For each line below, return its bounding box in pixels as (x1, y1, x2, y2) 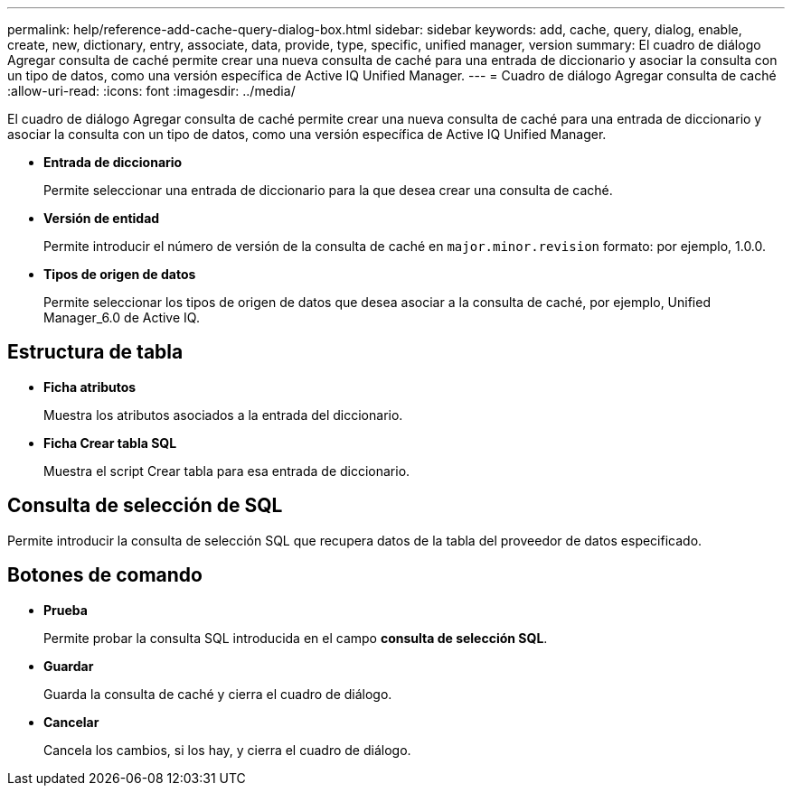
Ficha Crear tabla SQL (43, 434, 177, 451)
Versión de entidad (43, 210, 160, 226)
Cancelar (43, 714, 99, 730)
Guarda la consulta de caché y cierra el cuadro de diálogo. (43, 686, 392, 702)
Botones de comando (7, 564, 203, 587)
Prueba (43, 602, 88, 618)
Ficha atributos (43, 378, 137, 395)
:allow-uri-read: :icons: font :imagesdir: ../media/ (7, 83, 296, 98)
